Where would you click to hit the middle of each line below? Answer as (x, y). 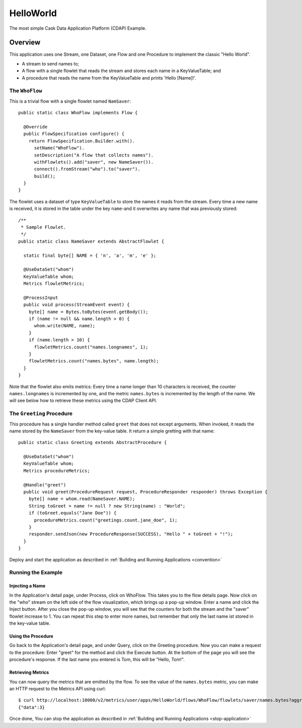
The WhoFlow (26, 91)
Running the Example (36, 572)
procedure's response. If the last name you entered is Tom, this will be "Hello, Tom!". (97, 660)
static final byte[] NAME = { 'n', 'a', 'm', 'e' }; (90, 255)
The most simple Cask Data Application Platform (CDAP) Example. (78, 28)
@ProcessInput (41, 298)
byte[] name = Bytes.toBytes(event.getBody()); (88, 312)
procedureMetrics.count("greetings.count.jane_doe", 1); (106, 520)
